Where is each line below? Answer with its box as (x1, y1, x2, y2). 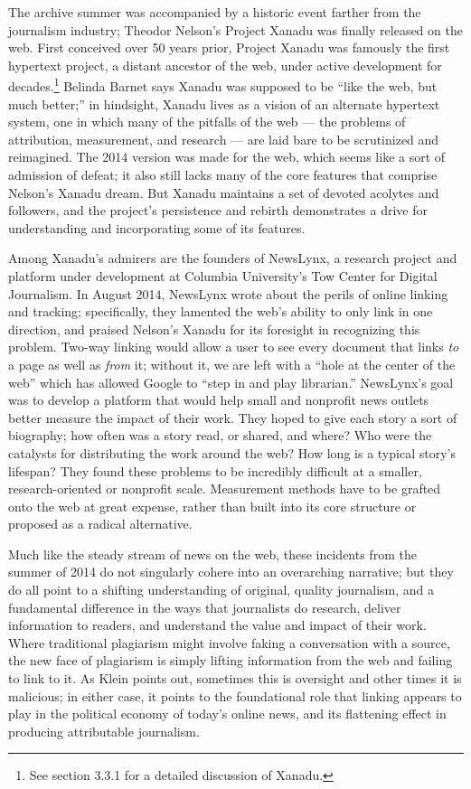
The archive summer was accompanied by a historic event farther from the (8, 3, 421, 21)
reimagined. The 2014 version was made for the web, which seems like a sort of (8, 147, 446, 166)
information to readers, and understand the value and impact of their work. (8, 615, 427, 634)
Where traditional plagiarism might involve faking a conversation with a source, (8, 633, 450, 652)
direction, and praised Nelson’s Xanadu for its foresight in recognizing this (8, 319, 420, 338)
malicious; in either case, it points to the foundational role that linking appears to (8, 686, 462, 705)
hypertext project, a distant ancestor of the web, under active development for (8, 55, 442, 74)
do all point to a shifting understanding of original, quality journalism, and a (8, 580, 435, 599)
